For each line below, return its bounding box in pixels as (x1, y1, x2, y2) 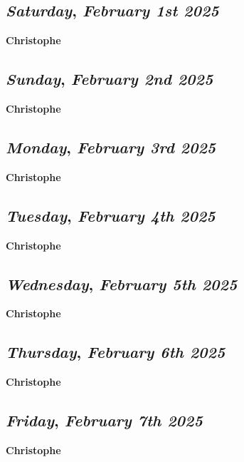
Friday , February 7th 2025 (6, 409, 203, 431)
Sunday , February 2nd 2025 (6, 68, 213, 90)
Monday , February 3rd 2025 (6, 135, 216, 158)
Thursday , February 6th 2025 (6, 341, 226, 363)
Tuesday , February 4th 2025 (6, 204, 216, 226)
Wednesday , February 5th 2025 (6, 272, 238, 294)
